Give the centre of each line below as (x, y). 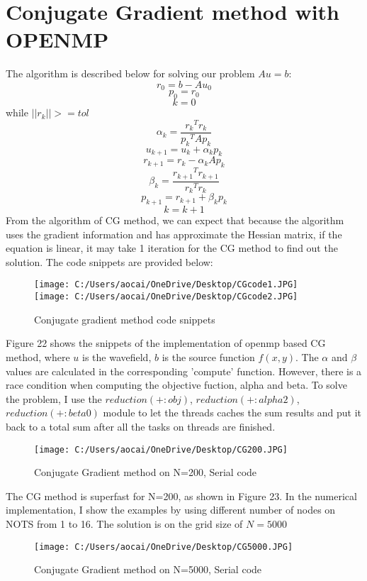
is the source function (208, 356)
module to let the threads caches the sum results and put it (232, 413)
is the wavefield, (117, 356)
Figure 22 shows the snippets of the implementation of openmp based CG (166, 343)
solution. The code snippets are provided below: (109, 261)
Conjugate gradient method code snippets (125, 319)
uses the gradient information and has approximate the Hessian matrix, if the (174, 234)
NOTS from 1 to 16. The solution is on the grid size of (124, 523)
